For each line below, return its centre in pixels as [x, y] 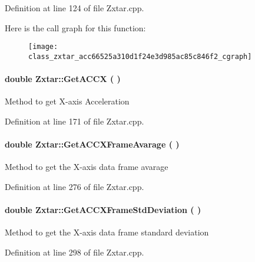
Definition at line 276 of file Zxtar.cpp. [74, 186]
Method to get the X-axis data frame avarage [87, 167]
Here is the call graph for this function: [75, 27]
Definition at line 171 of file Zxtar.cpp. [74, 121]
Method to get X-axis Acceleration [67, 101]
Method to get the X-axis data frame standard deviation [107, 232]
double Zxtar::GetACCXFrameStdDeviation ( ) [103, 210]
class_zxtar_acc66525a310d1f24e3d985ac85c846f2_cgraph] [140, 56]
